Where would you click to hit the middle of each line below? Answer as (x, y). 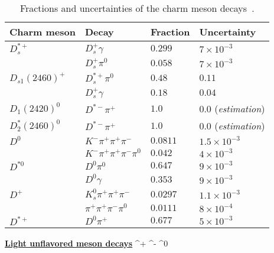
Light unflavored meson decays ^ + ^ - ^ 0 (87, 243)
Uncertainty (228, 32)
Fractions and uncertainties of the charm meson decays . (137, 8)
